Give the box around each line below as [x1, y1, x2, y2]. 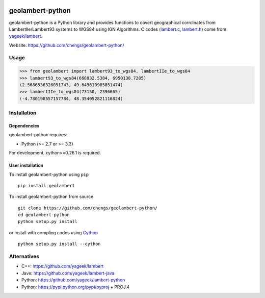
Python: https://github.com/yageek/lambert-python [21, 277, 125, 283]
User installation [9, 162, 44, 169]
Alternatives [9, 253, 39, 260]
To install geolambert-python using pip [9, 172, 89, 177]
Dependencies [9, 123, 40, 128]
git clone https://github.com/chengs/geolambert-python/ [18, 205, 158, 211]
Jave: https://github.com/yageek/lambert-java [21, 270, 115, 276]
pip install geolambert [18, 183, 75, 188]
